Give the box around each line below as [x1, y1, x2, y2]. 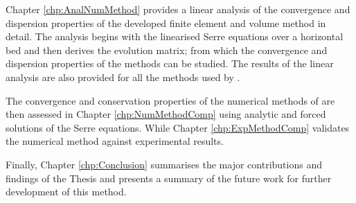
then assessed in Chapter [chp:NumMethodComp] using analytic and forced [6, 107, 326, 121]
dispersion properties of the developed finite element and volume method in [6, 15, 326, 30]
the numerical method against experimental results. [6, 134, 224, 148]
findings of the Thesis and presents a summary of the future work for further [6, 170, 332, 185]
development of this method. [6, 184, 127, 199]
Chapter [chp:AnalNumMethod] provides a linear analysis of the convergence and [6, 2, 350, 16]
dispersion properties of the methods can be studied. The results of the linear [6, 56, 334, 71]
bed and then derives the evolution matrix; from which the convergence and [6, 42, 328, 57]
